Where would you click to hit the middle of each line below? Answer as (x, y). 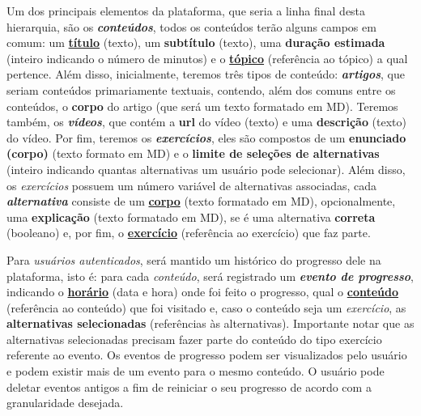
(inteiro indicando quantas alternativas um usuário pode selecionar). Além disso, (206, 169)
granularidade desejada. (65, 403)
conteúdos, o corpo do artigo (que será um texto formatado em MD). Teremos (202, 106)
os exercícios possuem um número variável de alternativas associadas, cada (191, 185)
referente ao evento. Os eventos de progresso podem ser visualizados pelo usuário (207, 355)
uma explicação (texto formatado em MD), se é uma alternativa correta (191, 216)
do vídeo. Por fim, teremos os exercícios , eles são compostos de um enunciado (206, 137)
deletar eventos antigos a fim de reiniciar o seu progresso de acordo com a (189, 386)
